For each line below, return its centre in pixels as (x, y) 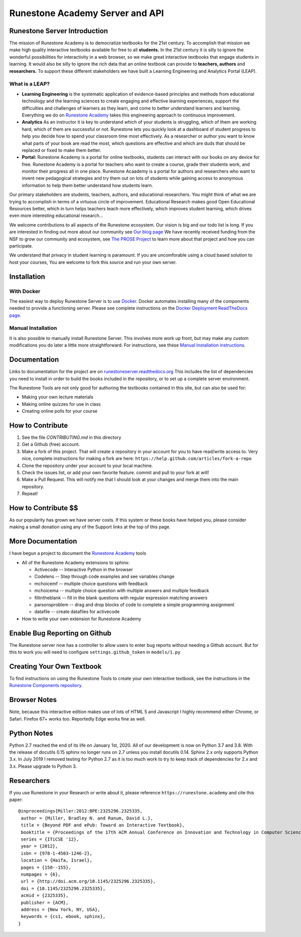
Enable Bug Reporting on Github (60, 633)
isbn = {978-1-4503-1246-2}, (57, 853)
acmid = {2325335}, (45, 896)
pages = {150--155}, (46, 867)
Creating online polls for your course (60, 411)
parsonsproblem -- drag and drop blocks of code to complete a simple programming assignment (134, 605)
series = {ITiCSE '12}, (50, 839)
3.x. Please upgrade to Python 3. (43, 766)
